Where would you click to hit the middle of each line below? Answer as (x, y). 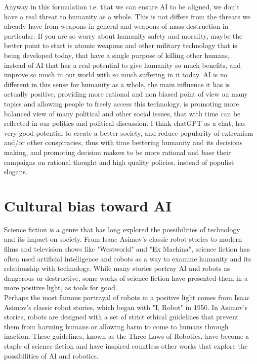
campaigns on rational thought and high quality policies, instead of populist (119, 162)
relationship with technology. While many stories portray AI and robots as (117, 268)
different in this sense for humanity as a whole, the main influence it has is (117, 84)
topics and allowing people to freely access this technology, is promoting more (122, 103)
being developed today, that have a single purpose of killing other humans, (117, 55)
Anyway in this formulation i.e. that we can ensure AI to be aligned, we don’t (122, 6)
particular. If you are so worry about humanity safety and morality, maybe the (123, 35)
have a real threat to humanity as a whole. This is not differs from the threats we (127, 16)
